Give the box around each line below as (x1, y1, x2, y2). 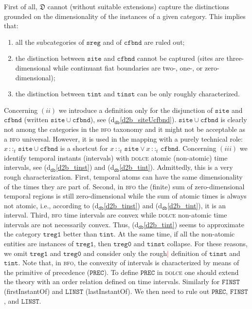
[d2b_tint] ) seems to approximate (144, 219, 244, 229)
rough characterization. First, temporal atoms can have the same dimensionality (4, 171, 243, 182)
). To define (104, 267, 139, 277)
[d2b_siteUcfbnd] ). (120, 114, 177, 125)
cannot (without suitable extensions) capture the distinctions (47, 1, 230, 11)
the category (4, 229, 41, 239)
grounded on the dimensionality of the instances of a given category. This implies (4, 11, 246, 21)
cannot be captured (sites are (137, 53, 224, 63)
